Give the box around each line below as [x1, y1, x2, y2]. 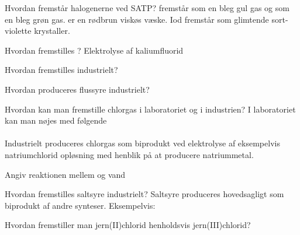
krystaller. [34, 24, 70, 37]
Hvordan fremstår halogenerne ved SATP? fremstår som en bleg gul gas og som [5, 2, 289, 13]
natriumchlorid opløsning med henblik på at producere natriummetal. [5, 148, 254, 160]
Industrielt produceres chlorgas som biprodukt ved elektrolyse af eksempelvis [5, 137, 280, 149]
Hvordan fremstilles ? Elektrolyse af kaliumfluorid [5, 44, 184, 56]
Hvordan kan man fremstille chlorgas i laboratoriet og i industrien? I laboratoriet [5, 103, 296, 115]
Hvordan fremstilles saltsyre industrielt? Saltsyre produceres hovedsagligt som [5, 188, 284, 200]
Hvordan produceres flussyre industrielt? [5, 83, 150, 95]
